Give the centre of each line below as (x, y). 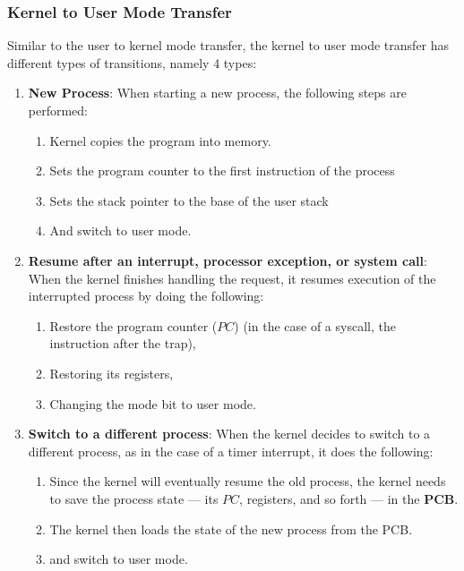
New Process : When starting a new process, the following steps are (217, 93)
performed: (58, 110)
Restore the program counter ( (133, 325)
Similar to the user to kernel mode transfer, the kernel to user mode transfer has (228, 45)
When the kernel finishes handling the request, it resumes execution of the (232, 278)
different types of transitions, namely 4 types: (132, 62)
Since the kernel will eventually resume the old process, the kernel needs (248, 481)
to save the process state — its (134, 498)
